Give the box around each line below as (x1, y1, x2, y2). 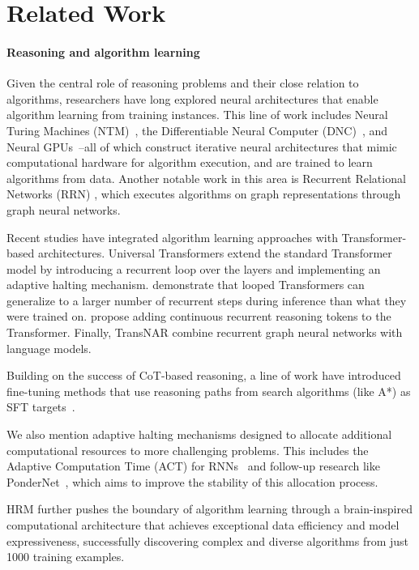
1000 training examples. (6, 548, 125, 565)
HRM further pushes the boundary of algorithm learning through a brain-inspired (6, 500, 413, 517)
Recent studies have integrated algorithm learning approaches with (6, 228, 338, 245)
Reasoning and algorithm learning (6, 43, 200, 60)
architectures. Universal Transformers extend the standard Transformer (37, 245, 392, 262)
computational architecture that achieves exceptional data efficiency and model (6, 517, 400, 534)
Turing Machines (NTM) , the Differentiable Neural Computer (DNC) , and (6, 121, 388, 138)
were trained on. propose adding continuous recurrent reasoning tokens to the (6, 308, 391, 325)
